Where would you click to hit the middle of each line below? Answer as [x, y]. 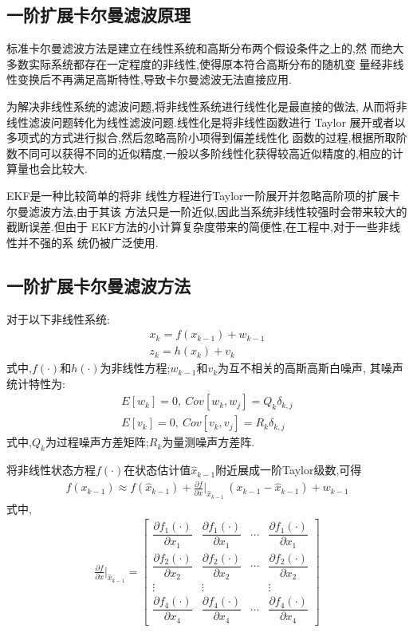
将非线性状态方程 [51, 470]
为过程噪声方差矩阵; [97, 442]
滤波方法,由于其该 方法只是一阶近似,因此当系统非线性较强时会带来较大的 [218, 211]
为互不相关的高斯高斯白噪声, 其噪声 [311, 368]
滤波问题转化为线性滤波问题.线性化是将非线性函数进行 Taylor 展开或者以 [217, 122]
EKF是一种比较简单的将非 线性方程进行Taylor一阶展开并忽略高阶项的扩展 [198, 195]
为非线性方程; [135, 368]
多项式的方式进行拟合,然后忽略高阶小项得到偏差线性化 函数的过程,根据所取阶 [207, 137]
